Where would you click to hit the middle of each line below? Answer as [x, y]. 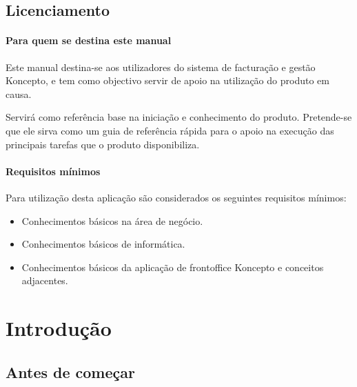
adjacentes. [45, 280]
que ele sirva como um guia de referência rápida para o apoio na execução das [170, 130]
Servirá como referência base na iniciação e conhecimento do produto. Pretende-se [179, 117]
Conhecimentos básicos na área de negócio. [112, 220]
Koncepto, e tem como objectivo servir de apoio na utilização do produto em [167, 80]
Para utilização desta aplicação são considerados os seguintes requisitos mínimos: [176, 197]
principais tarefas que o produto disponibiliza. [103, 144]
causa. [19, 93]
